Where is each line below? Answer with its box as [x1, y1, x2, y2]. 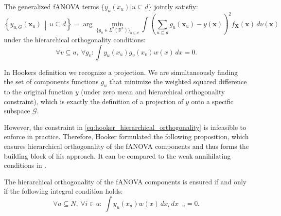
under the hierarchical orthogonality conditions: [4, 35, 146, 45]
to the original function [4, 87, 73, 96]
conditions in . [4, 160, 47, 170]
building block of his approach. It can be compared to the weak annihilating [4, 150, 231, 161]
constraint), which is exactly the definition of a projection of [4, 96, 183, 106]
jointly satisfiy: [154, 1, 198, 11]
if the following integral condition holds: [4, 186, 123, 196]
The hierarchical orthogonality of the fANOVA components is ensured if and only [4, 176, 246, 186]
